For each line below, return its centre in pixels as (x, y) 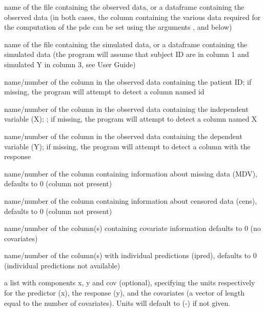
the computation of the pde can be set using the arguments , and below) (118, 27)
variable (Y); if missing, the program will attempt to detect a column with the (127, 146)
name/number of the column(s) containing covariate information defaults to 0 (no (132, 228)
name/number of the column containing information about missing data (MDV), (131, 173)
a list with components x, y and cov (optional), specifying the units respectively (130, 282)
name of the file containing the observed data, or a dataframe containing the (124, 7)
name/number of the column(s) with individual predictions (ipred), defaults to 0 (130, 255)
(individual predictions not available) (62, 265)
